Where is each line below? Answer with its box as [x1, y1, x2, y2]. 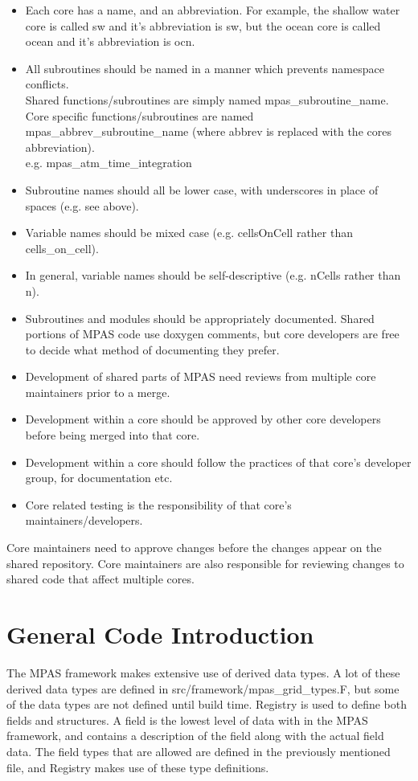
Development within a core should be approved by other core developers [25, 411, 381, 427]
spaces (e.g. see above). [25, 197, 139, 214]
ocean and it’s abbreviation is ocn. [25, 33, 195, 50]
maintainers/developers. [25, 512, 143, 529]
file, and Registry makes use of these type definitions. [6, 759, 269, 775]
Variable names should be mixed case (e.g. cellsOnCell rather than [25, 224, 353, 241]
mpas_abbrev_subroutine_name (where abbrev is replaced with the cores [25, 123, 391, 140]
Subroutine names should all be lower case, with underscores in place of [25, 181, 379, 198]
